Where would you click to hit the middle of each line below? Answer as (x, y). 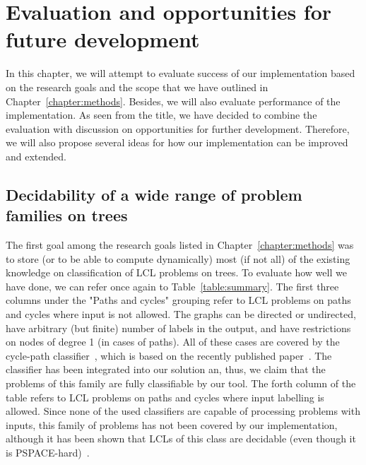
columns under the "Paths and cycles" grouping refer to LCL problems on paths (178, 300)
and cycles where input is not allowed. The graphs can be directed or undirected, (181, 314)
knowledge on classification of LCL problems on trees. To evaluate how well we (176, 272)
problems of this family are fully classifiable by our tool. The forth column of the (181, 383)
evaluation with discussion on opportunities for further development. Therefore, (178, 128)
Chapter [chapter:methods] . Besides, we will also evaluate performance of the (173, 101)
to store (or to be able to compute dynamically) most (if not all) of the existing (178, 258)
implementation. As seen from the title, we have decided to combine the (161, 115)
